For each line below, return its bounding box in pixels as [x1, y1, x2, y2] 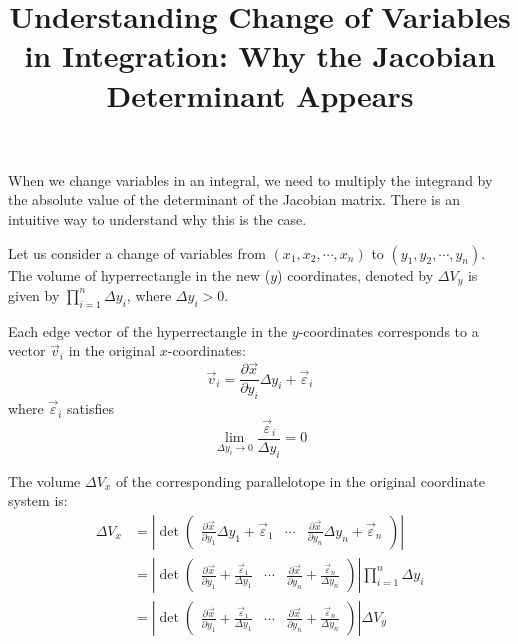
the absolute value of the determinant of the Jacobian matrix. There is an [8, 189, 460, 210]
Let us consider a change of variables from [8, 242, 266, 263]
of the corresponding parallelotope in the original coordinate [115, 470, 485, 491]
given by [8, 284, 60, 305]
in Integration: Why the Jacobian [24, 35, 496, 76]
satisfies [67, 398, 114, 419]
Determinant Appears [106, 74, 414, 115]
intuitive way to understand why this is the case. [8, 208, 307, 229]
